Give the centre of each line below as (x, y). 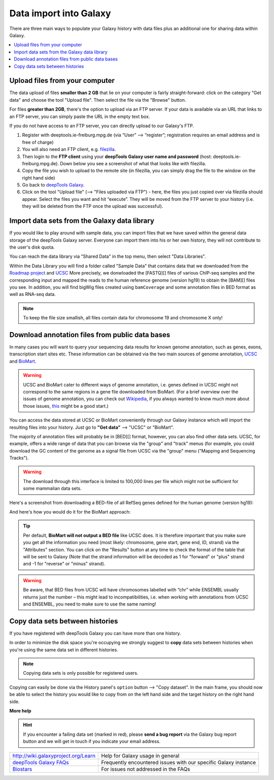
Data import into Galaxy (60, 13)
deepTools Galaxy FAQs (41, 762)
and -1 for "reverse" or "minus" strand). (64, 564)
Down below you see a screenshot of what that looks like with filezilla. (133, 163)
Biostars (22, 769)
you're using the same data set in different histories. (64, 650)
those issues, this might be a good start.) (66, 406)
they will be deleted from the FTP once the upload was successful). (93, 206)
